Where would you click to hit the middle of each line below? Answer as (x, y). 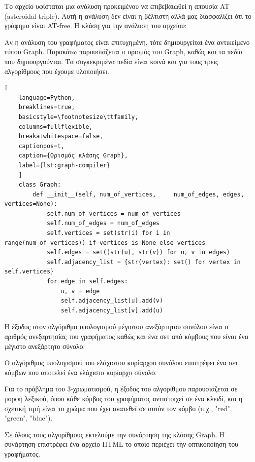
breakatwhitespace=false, (61, 136)
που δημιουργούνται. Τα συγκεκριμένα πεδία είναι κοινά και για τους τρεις (111, 61)
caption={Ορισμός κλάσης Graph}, (73, 156)
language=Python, (47, 97)
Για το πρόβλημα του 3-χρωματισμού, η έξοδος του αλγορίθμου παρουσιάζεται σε (121, 389)
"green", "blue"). (29, 418)
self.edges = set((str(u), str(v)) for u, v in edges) (138, 252)
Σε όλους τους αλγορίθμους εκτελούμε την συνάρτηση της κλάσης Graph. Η (115, 434)
